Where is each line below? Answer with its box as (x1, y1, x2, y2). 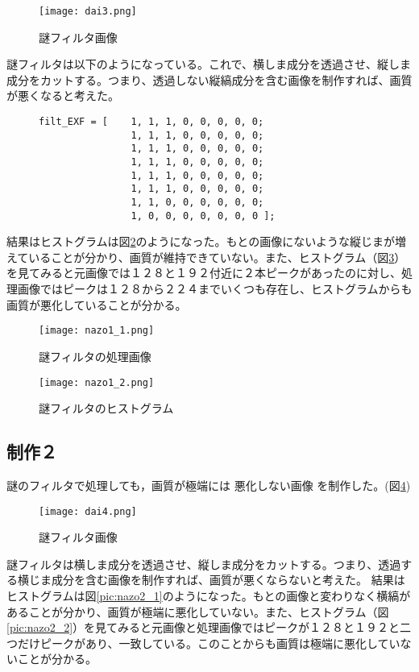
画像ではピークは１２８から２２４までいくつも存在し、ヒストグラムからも (17, 280, 413, 297)
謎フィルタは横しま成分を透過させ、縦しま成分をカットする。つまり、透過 (6, 555, 401, 572)
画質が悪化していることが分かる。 (6, 296, 187, 313)
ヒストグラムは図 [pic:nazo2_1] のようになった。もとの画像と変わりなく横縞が (6, 587, 411, 604)
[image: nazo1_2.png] (39, 376, 155, 388)
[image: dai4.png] (39, 505, 137, 517)
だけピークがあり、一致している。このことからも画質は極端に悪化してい (17, 634, 400, 651)
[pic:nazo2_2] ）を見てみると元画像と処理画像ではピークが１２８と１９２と (6, 619, 400, 636)
